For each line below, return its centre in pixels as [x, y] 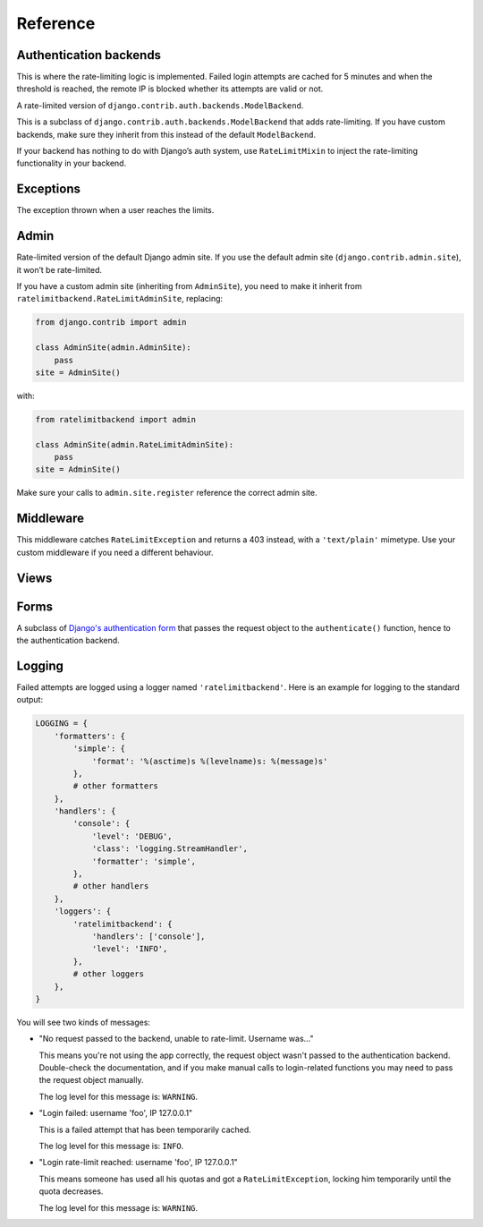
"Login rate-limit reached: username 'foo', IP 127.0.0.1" [139, 1163]
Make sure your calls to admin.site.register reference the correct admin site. [167, 493]
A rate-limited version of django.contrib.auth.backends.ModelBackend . [160, 105]
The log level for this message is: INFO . [111, 1146]
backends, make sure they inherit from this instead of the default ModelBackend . [166, 134]
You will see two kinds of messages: [84, 1022]
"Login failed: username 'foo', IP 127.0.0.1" [116, 1113]
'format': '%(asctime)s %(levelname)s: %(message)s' [210, 761]
